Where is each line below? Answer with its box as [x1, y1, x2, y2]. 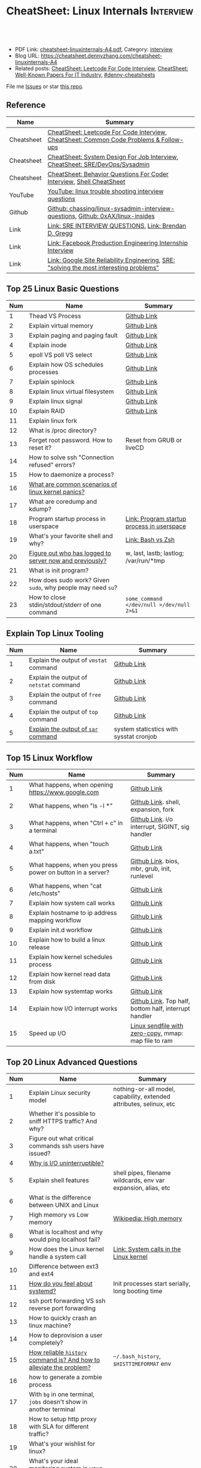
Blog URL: [14, 52, 40, 59]
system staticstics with [114, 725, 178, 733]
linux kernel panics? [29, 487, 85, 496]
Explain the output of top [29, 708, 99, 716]
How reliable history [29, 1348, 87, 1357]
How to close [29, 593, 66, 601]
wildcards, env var [113, 1176, 165, 1184]
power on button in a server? [29, 868, 109, 876]
